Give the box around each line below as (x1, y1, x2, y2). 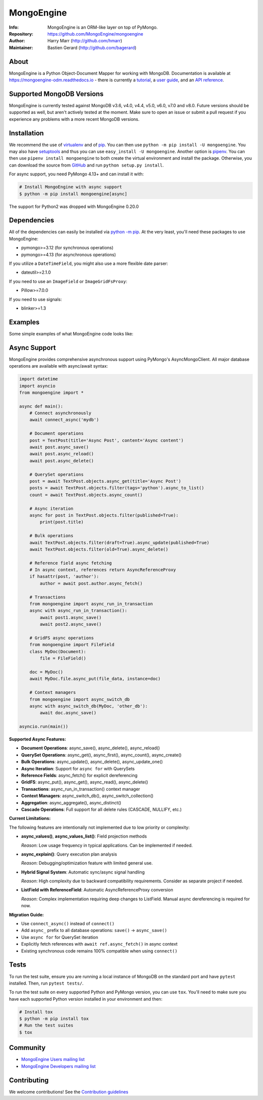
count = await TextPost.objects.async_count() (29, 492, 143, 498)
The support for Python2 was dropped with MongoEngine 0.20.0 (9, 204, 139, 209)
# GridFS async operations (29, 635, 94, 640)
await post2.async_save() (39, 621, 102, 627)
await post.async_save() (29, 445, 89, 450)
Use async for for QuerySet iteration (21, 934, 98, 940)
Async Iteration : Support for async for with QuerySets (21, 765, 135, 771)
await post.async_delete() (29, 458, 94, 464)
